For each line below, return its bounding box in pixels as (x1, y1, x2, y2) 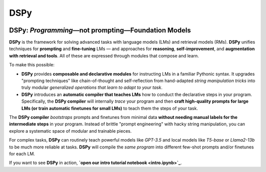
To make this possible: (9, 62, 55, 68)
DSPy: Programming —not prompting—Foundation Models (9, 26, 191, 34)
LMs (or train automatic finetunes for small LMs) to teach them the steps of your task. (21, 105, 198, 111)
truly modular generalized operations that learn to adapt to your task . (21, 85, 163, 90)
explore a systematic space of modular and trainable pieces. (9, 128, 132, 134)
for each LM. (9, 150, 35, 157)
